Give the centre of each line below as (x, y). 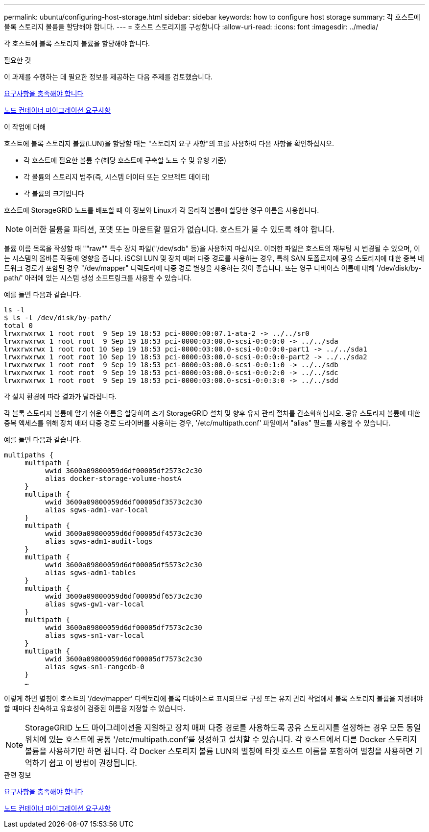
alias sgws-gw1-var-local (95, 604)
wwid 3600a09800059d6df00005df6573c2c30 (124, 596)
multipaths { (29, 455)
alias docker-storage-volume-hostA (113, 479)
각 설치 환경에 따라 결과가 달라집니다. (60, 396)
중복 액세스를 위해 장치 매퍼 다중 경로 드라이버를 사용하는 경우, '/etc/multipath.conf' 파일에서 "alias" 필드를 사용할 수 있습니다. (197, 423)
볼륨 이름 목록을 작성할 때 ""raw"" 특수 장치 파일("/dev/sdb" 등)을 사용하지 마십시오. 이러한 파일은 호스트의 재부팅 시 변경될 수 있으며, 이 (212, 248)
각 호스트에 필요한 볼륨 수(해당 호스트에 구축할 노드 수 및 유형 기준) (125, 160)
